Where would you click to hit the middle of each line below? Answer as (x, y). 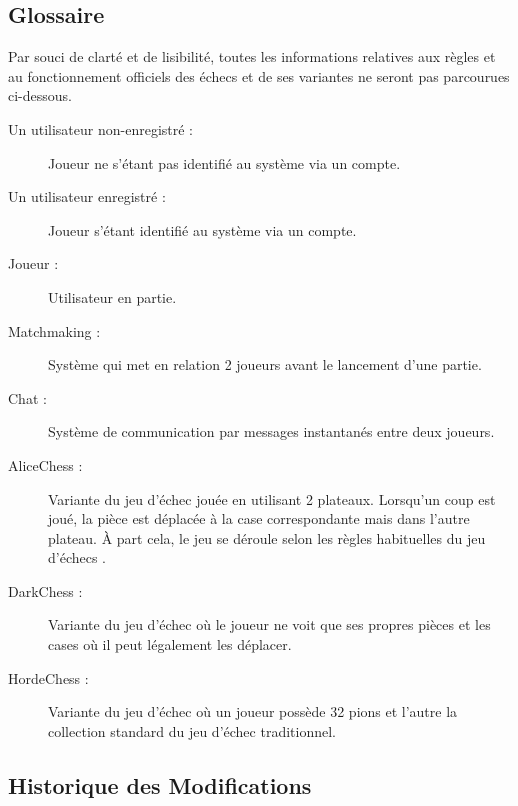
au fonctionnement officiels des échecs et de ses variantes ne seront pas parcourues (259, 75)
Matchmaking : (54, 330)
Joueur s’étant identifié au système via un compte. (202, 229)
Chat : (27, 397)
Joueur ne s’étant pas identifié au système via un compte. (224, 162)
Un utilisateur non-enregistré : (101, 128)
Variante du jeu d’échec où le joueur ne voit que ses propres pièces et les (269, 624)
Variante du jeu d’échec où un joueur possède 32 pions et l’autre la (253, 711)
